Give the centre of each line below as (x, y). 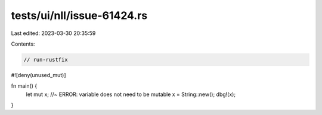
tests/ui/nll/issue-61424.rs (79, 15)
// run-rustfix (46, 60)
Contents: (23, 44)
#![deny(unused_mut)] (38, 75)
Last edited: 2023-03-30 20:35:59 (53, 33)
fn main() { (24, 86)
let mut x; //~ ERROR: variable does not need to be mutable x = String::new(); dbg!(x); (131, 94)
